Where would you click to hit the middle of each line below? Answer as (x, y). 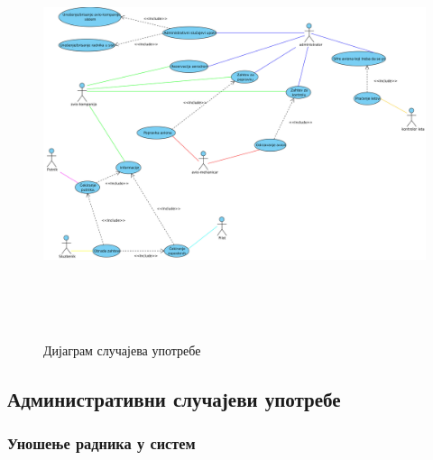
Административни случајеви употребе (174, 399)
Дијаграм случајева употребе (122, 350)
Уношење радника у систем (101, 443)
